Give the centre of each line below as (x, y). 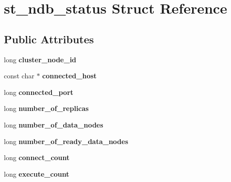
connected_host (70, 76)
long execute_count (37, 173)
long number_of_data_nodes (54, 124)
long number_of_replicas (46, 108)
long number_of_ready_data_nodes (66, 141)
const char (19, 76)
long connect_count (37, 157)
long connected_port (39, 92)
